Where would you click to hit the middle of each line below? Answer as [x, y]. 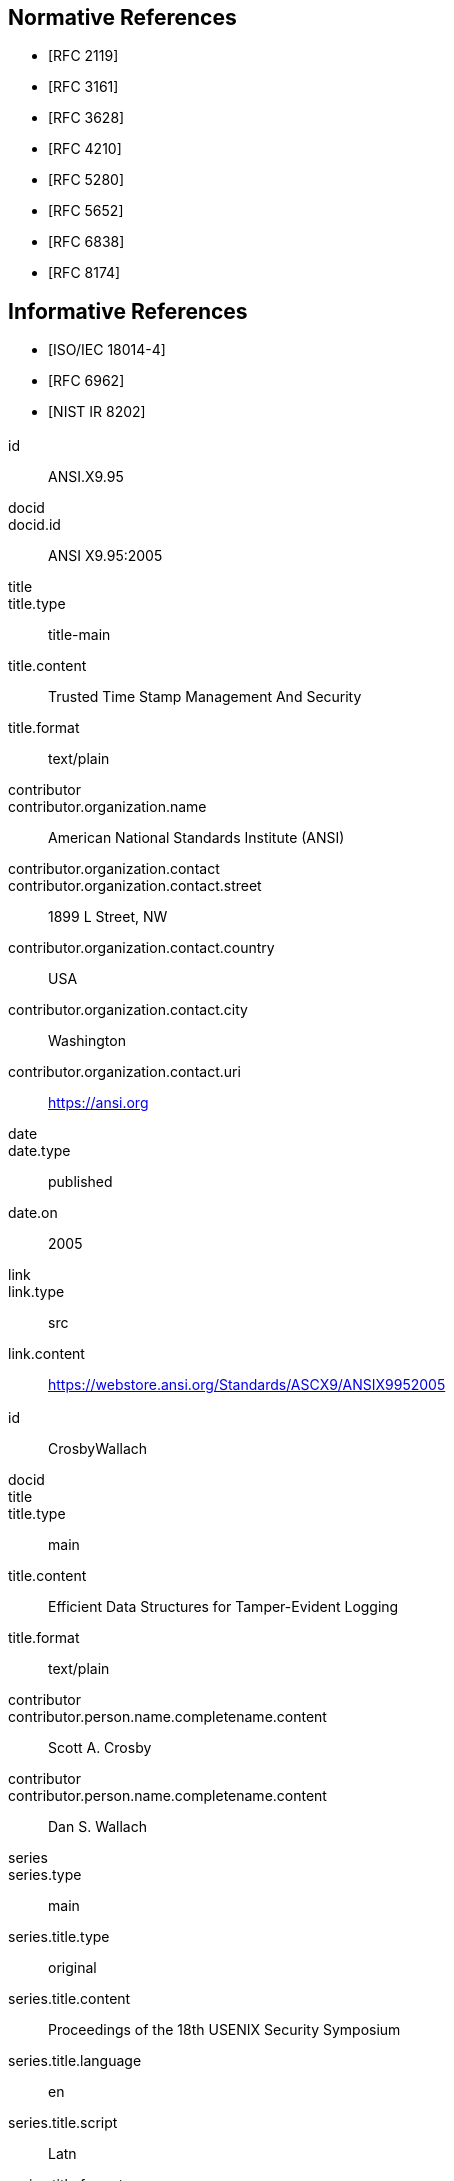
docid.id [34, 524]
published [80, 1181]
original [72, 1968]
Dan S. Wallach [97, 1827]
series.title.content [69, 1999]
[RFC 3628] [86, 118]
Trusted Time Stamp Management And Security [205, 696]
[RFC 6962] [86, 381]
